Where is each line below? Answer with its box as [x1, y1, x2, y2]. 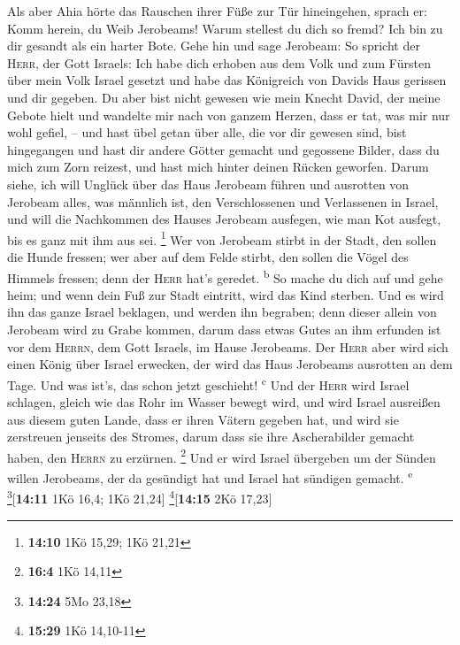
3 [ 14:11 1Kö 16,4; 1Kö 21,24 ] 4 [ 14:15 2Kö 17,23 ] [7, 487, 272, 507]
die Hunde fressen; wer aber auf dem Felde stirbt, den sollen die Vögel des [7, 247, 409, 265]
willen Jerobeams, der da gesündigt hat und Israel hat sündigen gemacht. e [7, 466, 413, 487]
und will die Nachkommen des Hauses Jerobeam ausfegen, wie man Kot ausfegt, [7, 210, 441, 228]
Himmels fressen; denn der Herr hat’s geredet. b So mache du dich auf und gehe [7, 265, 443, 287]
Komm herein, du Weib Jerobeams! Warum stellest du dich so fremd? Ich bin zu [7, 19, 443, 37]
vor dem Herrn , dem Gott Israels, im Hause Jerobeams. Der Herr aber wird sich [7, 337, 448, 356]
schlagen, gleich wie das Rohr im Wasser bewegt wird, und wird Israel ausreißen [7, 393, 441, 411]
